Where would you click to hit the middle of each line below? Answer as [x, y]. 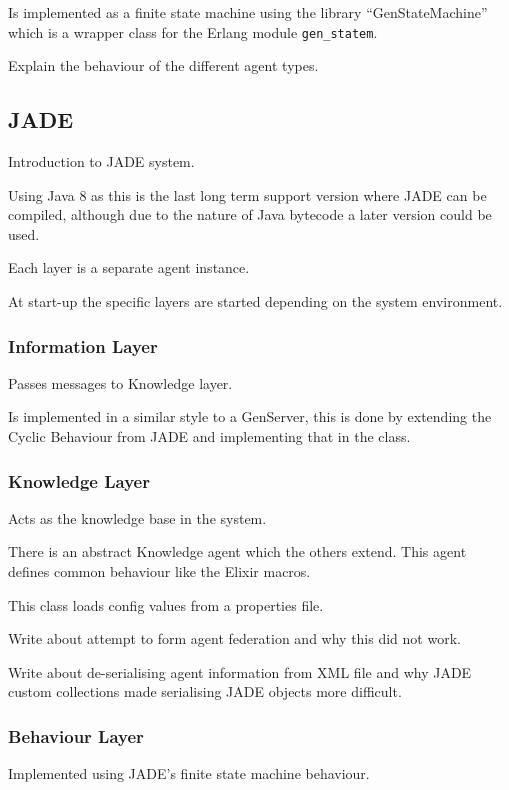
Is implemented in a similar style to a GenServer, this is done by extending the [250, 416]
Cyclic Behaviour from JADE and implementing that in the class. [209, 436]
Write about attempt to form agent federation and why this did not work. [234, 638]
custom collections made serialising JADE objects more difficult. [205, 691]
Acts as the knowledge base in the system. [137, 517]
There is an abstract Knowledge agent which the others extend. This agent [237, 551]
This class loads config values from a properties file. [166, 604]
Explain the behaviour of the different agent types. [163, 65]
